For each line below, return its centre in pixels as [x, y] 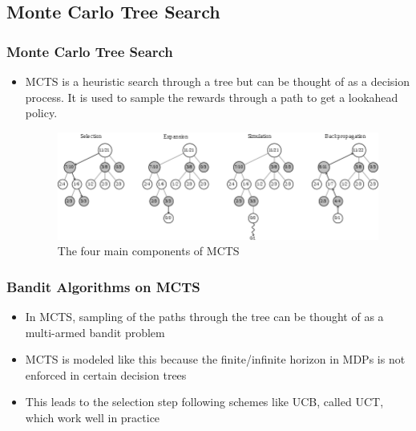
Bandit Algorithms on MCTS [103, 286]
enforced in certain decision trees [106, 374]
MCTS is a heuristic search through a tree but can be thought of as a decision [218, 81]
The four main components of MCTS [148, 251]
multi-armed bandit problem [95, 332]
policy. [41, 113]
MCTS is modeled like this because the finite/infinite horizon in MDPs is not [215, 359]
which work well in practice [93, 417]
